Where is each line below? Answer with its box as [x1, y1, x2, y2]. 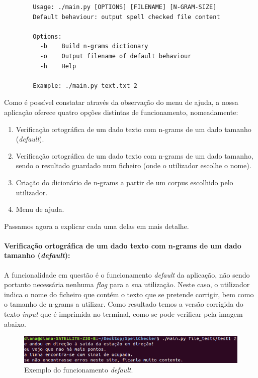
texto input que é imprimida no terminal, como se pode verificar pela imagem [4, 309, 243, 319]
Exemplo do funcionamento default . [24, 364, 133, 375]
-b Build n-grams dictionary [40, 43, 148, 50]
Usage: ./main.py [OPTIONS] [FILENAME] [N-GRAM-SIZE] [33, 4, 217, 11]
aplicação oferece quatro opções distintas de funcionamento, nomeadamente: [4, 106, 238, 117]
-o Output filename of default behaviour [40, 52, 192, 60]
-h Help [40, 62, 76, 70]
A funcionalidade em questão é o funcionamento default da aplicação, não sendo [4, 269, 250, 280]
